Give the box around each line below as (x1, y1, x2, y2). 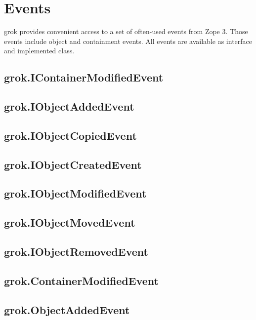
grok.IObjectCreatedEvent (4, 157, 142, 172)
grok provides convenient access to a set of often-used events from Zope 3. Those (4, 26, 248, 37)
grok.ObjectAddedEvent (4, 302, 130, 317)
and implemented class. (4, 45, 75, 56)
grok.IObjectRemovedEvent (4, 243, 148, 259)
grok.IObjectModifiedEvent (4, 186, 147, 201)
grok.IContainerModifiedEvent (4, 70, 164, 85)
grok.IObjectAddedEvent (4, 99, 134, 114)
